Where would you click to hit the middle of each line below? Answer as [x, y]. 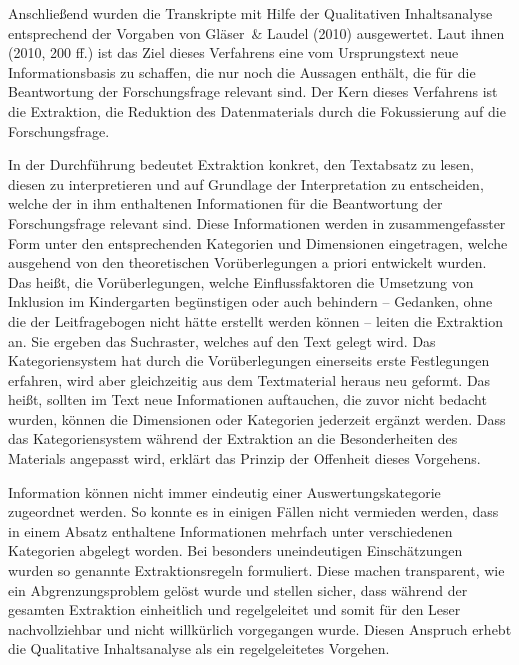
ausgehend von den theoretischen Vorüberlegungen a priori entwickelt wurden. [247, 262]
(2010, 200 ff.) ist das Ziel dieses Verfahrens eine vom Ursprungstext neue [233, 52]
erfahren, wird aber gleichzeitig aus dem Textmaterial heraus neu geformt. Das [249, 379]
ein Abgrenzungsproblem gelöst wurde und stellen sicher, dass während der [238, 589]
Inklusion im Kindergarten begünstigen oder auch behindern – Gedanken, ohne [250, 301]
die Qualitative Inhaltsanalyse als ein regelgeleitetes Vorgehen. [199, 648]
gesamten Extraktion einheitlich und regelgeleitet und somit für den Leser [234, 609]
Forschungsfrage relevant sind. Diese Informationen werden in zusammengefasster [257, 222]
